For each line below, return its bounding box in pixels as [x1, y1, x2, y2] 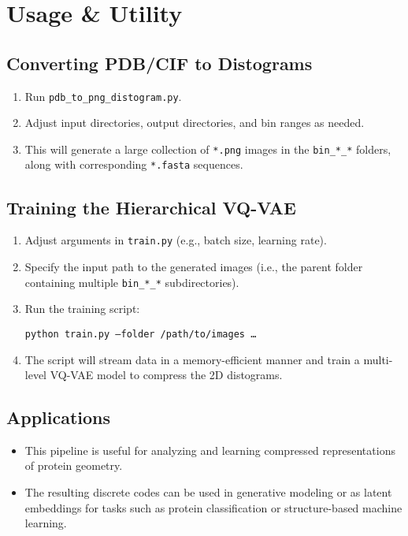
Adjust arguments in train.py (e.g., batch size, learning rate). [24, 232, 327, 248]
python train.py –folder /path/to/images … [24, 328, 257, 340]
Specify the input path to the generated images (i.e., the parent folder [24, 259, 363, 274]
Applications [6, 405, 111, 430]
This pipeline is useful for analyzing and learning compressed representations [24, 441, 395, 458]
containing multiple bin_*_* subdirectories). [24, 274, 239, 290]
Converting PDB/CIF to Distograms [6, 50, 313, 75]
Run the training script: [24, 300, 140, 317]
